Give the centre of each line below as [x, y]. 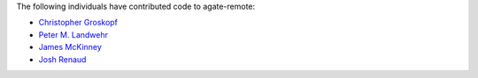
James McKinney [70, 47]
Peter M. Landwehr [73, 34]
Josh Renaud [62, 59]
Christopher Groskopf [78, 23]
